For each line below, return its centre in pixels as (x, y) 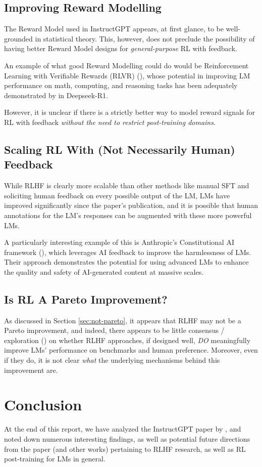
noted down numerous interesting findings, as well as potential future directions (127, 438)
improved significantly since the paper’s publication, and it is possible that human (131, 205)
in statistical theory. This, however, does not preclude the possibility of (145, 38)
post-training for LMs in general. (55, 459)
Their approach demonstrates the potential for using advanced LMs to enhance (126, 262)
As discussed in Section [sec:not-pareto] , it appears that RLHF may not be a (123, 320)
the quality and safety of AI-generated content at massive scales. (104, 271)
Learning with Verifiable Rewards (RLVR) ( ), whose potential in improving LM (127, 75)
